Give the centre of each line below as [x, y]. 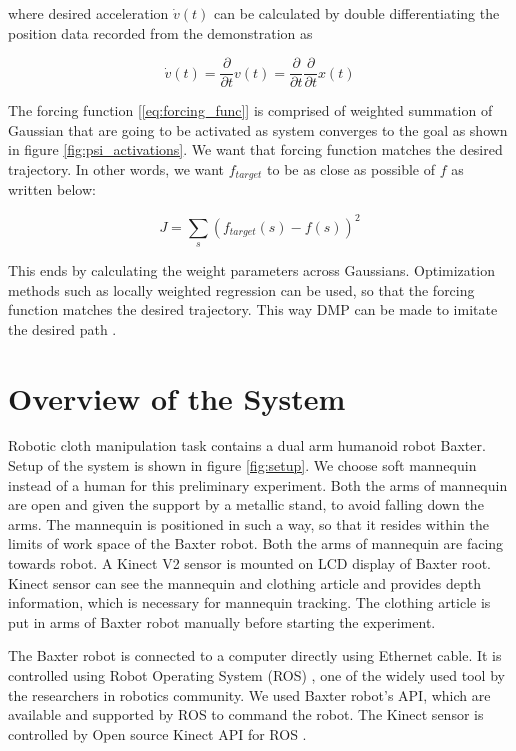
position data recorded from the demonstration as [160, 32]
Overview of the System [177, 397]
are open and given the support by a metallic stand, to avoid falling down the [246, 504]
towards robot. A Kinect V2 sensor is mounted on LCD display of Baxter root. [249, 563]
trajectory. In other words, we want [116, 169]
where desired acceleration [88, 13]
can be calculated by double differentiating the [357, 13]
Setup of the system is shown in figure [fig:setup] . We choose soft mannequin [242, 465]
